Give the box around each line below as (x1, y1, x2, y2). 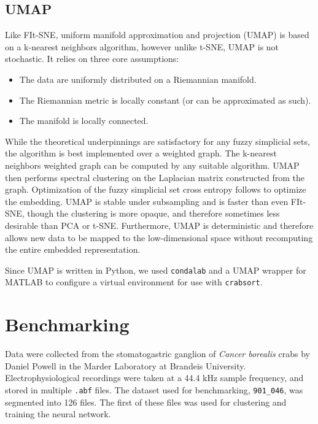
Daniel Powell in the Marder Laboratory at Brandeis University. (5, 359, 246, 372)
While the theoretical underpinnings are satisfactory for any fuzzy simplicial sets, (5, 134, 310, 147)
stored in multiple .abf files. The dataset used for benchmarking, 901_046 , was (5, 383, 303, 396)
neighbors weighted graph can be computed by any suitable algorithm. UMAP (5, 158, 300, 171)
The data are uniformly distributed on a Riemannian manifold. (19, 72, 257, 85)
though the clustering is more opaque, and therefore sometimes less (27, 207, 280, 220)
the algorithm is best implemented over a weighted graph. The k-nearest (5, 147, 277, 160)
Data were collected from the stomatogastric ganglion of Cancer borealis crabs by (5, 347, 310, 360)
